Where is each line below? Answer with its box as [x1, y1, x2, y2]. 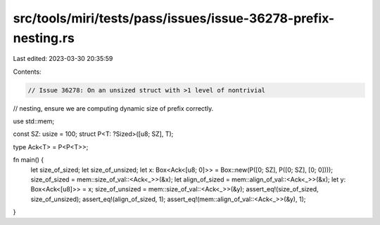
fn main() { [13, 156, 44, 164]
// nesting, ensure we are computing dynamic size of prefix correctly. [13, 104, 214, 112]
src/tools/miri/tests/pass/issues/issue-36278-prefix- [13, 11, 335, 26]
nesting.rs [13, 30, 75, 46]
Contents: [13, 67, 42, 76]
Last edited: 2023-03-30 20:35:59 [13, 55, 113, 63]
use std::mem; [13, 117, 55, 125]
